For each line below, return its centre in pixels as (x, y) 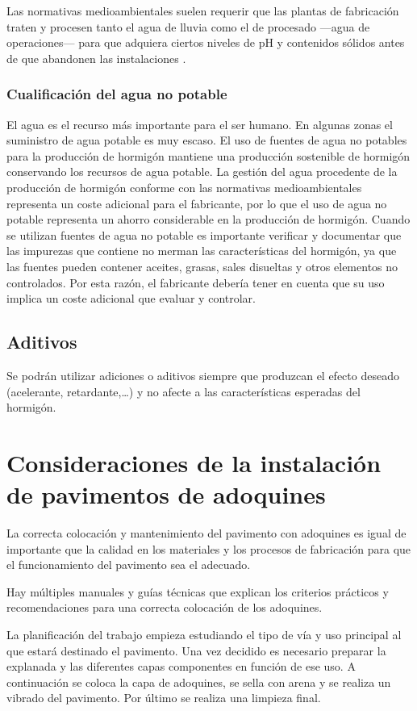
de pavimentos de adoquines (166, 494)
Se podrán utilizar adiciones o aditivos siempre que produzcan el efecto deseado (203, 375)
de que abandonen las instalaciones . (96, 58)
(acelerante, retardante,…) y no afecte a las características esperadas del (183, 391)
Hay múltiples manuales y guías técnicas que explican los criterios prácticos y (198, 591)
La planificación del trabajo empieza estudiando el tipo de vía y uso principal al (204, 634)
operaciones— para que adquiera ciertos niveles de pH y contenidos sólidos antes (206, 42)
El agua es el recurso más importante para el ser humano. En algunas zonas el (200, 124)
